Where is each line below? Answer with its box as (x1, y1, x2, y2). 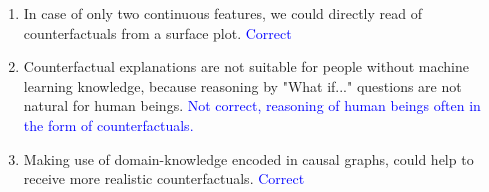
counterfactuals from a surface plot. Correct (23, 22, 292, 43)
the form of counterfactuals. (23, 114, 194, 135)
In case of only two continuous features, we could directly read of (23, 3, 422, 23)
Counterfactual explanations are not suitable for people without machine (23, 56, 469, 77)
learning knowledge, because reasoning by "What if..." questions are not (23, 75, 462, 96)
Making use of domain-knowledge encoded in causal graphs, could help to (23, 148, 474, 169)
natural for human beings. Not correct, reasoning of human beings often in (23, 95, 481, 116)
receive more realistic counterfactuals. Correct (23, 168, 305, 189)
